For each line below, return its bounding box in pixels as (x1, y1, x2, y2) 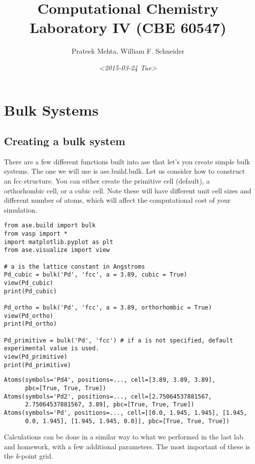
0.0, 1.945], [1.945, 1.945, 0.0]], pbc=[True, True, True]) (25, 417, 230, 425)
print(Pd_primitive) (4, 361, 71, 369)
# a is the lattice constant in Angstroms (4, 263, 145, 270)
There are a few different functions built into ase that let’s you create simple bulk (4, 156, 250, 166)
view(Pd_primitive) (4, 353, 67, 360)
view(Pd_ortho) (4, 312, 54, 319)
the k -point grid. (4, 451, 53, 461)
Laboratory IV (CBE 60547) (30, 17, 226, 37)
